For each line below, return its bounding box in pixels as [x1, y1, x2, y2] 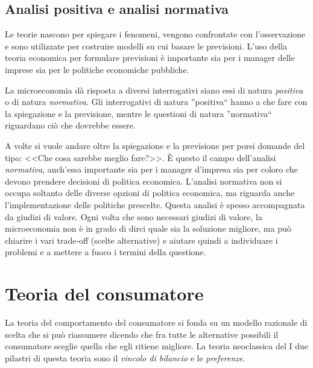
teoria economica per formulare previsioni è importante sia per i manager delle [5, 51, 295, 64]
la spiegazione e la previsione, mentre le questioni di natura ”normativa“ [5, 107, 272, 119]
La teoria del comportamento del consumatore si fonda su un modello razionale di [5, 316, 308, 329]
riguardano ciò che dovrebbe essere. [5, 119, 136, 132]
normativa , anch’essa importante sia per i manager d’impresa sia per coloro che [5, 163, 298, 176]
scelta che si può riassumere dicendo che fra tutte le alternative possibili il [5, 328, 279, 340]
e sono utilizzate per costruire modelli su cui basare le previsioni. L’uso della [5, 39, 287, 52]
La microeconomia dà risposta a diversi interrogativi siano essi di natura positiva [5, 83, 303, 96]
